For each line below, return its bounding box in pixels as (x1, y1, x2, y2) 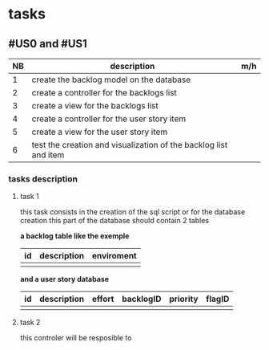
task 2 (19, 318, 41, 328)
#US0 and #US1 (8, 37, 88, 51)
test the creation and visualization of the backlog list (31, 140, 228, 150)
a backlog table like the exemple (19, 231, 130, 241)
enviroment (91, 250, 138, 262)
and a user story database (19, 275, 110, 284)
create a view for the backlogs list (31, 100, 159, 111)
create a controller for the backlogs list (31, 87, 178, 98)
